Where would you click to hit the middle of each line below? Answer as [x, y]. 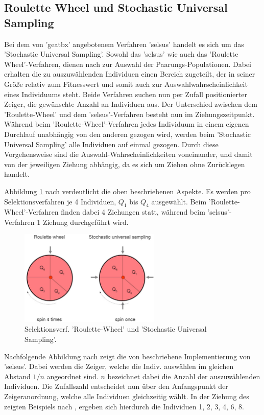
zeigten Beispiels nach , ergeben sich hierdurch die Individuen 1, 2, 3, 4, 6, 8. [124, 406]
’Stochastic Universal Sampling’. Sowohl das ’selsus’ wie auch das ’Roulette [121, 54]
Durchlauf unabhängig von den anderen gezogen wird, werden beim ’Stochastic [128, 134]
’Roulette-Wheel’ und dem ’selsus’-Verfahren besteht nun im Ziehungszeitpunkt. [129, 114]
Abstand [17, 376]
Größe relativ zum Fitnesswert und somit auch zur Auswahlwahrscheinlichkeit [126, 84]
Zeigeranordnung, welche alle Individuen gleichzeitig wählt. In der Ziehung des [127, 396]
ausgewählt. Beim [179, 201]
